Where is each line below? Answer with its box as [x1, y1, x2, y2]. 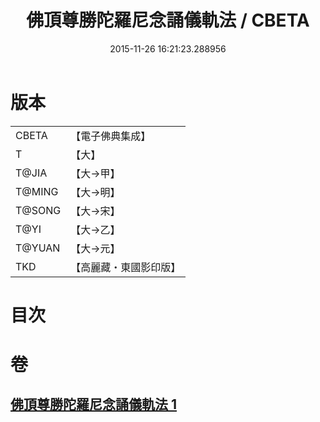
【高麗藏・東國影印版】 [70, 260, 182, 274]
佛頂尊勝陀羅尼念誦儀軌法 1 [10, 396, 178, 413]
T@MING [15, 184, 59, 198]
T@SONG [15, 203, 62, 217]
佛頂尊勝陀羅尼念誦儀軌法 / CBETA [26, 9, 310, 32]
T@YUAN [15, 241, 61, 255]
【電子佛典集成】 [70, 129, 152, 143]
